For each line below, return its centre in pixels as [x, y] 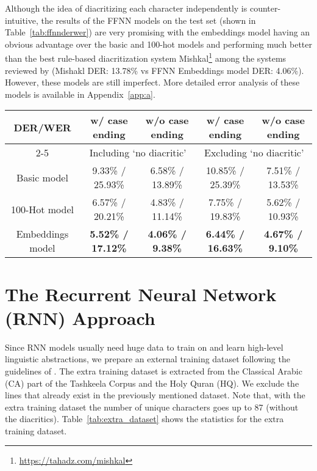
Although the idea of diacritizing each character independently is [126, 8]
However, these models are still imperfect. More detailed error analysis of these [152, 82]
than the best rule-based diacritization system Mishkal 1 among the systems [146, 57]
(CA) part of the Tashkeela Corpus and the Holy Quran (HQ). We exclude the [152, 383]
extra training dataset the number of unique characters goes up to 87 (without [152, 407]
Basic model [42, 177]
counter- [265, 8]
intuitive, [22, 20]
